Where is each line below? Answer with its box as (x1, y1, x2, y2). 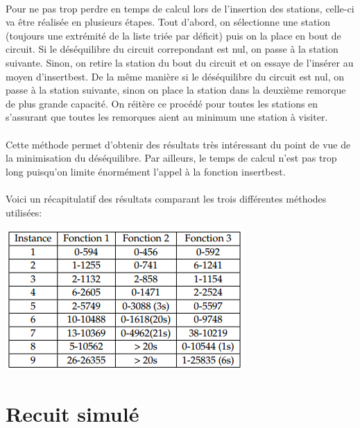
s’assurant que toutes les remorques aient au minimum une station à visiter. (6, 110, 328, 124)
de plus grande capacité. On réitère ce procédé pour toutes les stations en (6, 96, 318, 110)
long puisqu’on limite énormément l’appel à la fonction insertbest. (6, 164, 286, 178)
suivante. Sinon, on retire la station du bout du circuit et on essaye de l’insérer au (6, 55, 354, 69)
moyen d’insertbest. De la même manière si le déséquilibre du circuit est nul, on (6, 69, 344, 83)
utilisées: (6, 205, 42, 219)
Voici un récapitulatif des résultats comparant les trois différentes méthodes (6, 191, 327, 205)
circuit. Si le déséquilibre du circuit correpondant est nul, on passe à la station (6, 42, 338, 56)
